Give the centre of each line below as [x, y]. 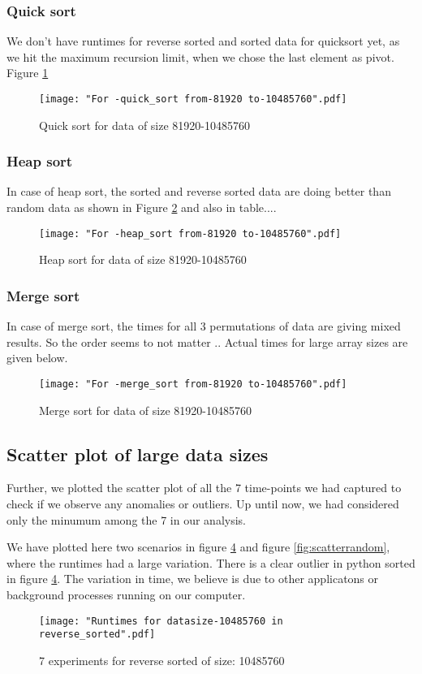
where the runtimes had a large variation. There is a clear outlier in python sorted [211, 562]
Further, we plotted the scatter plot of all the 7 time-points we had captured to [204, 488]
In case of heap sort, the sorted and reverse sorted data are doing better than [199, 191]
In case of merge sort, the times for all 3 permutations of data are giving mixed [204, 326]
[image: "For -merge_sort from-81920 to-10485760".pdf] [193, 384]
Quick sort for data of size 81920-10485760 [144, 125]
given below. [37, 358]
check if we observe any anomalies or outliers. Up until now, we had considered [203, 503]
